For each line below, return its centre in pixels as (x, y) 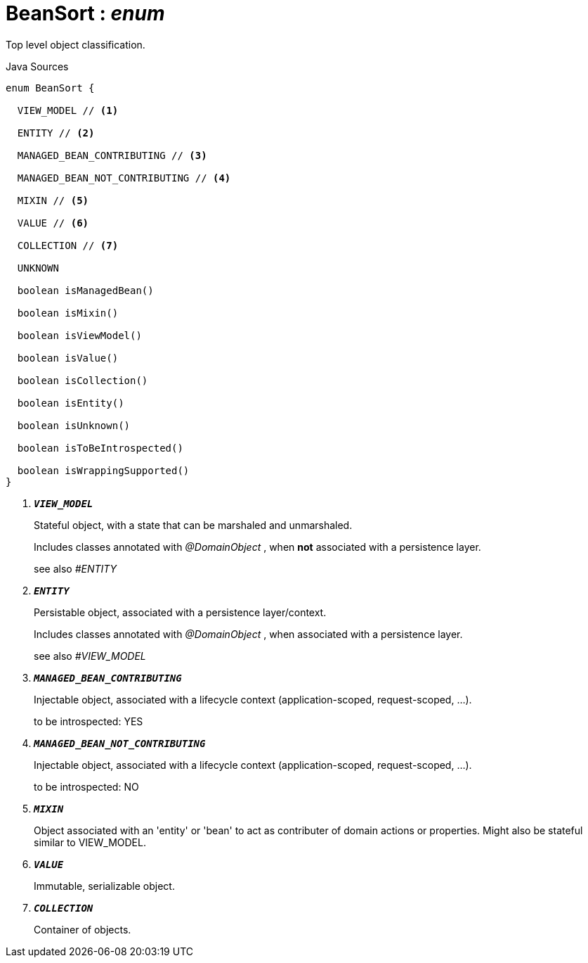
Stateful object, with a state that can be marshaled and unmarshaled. (193, 525)
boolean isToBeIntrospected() (100, 448)
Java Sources (37, 66)
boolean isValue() (68, 358)
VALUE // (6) (53, 223)
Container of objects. (83, 929)
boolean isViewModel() (79, 335)
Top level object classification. (76, 44)
